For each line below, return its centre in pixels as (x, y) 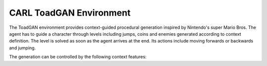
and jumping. (22, 48)
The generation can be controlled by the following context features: (78, 57)
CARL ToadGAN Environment (70, 13)
